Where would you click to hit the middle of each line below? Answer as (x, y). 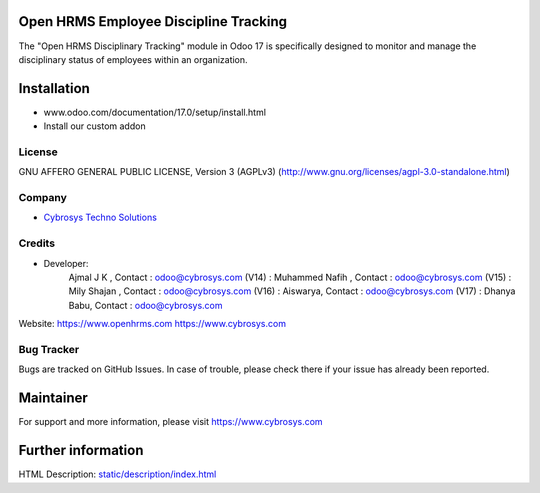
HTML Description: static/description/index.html (117, 474)
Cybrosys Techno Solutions (100, 217)
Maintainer (53, 398)
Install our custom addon (94, 126)
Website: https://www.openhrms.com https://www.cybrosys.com (152, 324)
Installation (54, 88)
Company (42, 198)
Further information (81, 450)
